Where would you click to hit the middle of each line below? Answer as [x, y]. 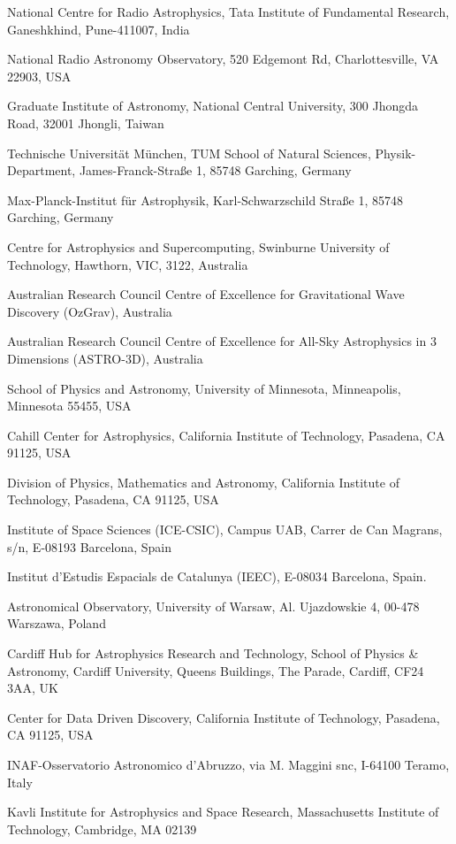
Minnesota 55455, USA [69, 406]
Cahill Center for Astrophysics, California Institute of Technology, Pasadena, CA [226, 435]
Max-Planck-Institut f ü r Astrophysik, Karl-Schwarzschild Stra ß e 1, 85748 [205, 199]
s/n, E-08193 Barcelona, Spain [90, 546]
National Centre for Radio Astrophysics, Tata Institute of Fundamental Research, [228, 12]
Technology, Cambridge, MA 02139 [102, 829]
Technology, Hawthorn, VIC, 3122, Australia [128, 264]
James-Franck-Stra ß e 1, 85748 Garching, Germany [215, 170]
